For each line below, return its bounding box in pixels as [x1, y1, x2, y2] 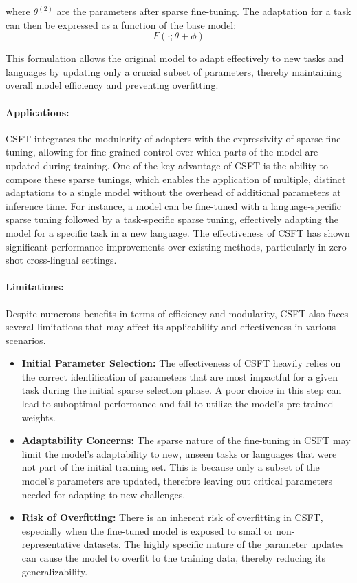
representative [21, 537, 81, 551]
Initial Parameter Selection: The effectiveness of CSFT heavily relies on [21, 356, 341, 370]
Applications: [6, 105, 69, 119]
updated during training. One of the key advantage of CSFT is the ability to [6, 158, 329, 172]
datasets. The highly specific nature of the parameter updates [83, 537, 344, 551]
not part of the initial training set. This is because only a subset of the [21, 460, 320, 474]
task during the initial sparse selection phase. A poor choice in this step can [21, 383, 342, 397]
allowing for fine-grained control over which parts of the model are [39, 145, 318, 159]
